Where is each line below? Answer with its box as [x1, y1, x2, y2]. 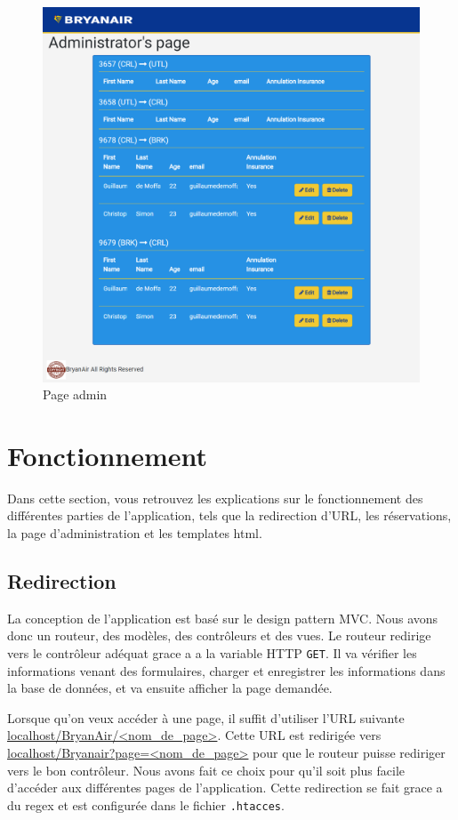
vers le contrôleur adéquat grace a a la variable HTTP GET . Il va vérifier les [7, 644, 417, 662]
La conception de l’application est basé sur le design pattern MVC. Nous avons [7, 608, 438, 627]
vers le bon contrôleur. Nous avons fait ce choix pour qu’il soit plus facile [7, 760, 405, 779]
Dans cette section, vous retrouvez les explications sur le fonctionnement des [7, 488, 423, 507]
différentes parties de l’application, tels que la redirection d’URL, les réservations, [7, 506, 452, 525]
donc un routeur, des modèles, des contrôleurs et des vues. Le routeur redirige [7, 626, 431, 645]
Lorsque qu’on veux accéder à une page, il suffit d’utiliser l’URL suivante [7, 708, 405, 727]
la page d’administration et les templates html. [7, 524, 262, 543]
